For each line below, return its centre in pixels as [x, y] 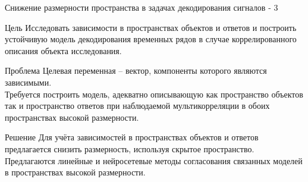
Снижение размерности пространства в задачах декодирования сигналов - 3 [142, 7]
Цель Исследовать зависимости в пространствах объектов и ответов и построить [151, 27]
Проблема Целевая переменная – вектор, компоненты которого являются [136, 70]
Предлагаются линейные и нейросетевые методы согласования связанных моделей [154, 160]
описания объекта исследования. [63, 50]
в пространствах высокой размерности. [75, 172]
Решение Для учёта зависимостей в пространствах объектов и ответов [132, 137]
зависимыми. [28, 82]
